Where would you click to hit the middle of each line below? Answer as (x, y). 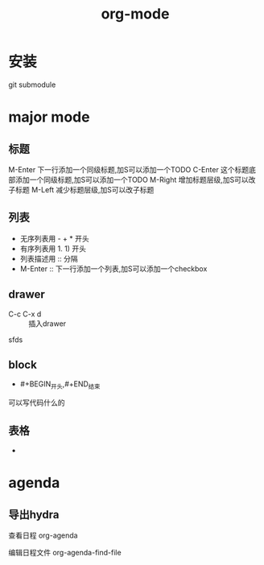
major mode (49, 117)
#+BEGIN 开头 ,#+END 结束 (60, 385)
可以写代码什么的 (37, 402)
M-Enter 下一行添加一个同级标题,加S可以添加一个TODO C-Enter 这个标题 (129, 169)
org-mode (135, 14)
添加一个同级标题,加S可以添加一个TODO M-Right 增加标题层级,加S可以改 (135, 179)
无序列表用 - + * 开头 (55, 238)
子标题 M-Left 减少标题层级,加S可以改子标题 (81, 189)
